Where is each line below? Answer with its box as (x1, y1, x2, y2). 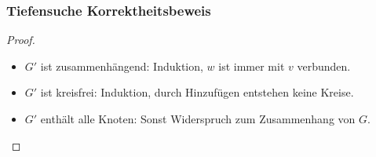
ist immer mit (218, 57, 285, 74)
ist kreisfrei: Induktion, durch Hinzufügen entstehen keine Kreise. (40, 84, 354, 100)
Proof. (6, 31, 35, 48)
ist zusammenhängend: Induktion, (40, 57, 203, 74)
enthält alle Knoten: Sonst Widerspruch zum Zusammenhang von (40, 111, 356, 126)
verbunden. (297, 57, 351, 74)
